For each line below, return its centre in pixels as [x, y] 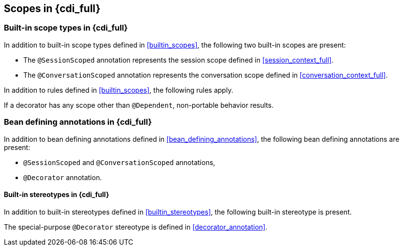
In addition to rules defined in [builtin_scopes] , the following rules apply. [119, 90]
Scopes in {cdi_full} [52, 8]
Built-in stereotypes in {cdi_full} [57, 195]
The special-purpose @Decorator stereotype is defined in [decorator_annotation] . [136, 227]
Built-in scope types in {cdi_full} [66, 28]
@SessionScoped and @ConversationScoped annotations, [119, 162]
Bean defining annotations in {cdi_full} [78, 122]
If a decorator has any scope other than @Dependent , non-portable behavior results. [139, 105]
